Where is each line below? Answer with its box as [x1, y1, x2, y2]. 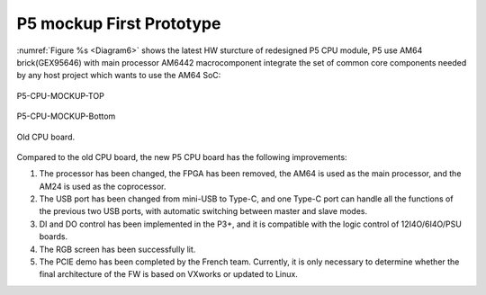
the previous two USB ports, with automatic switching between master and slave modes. [39, 206, 368, 217]
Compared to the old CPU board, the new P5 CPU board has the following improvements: [16, 151, 347, 162]
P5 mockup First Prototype [16, 13, 221, 33]
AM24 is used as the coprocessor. [39, 181, 166, 192]
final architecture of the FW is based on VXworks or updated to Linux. [39, 269, 299, 280]
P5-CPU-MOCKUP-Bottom [16, 111, 116, 121]
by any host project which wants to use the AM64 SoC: [16, 70, 221, 81]
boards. [39, 231, 67, 242]
